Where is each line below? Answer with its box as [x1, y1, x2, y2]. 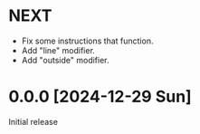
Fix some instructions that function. [21, 35, 154, 46]
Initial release [8, 116, 58, 127]
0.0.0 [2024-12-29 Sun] [8, 87, 192, 107]
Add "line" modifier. [21, 44, 96, 55]
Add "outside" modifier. [21, 54, 110, 65]
